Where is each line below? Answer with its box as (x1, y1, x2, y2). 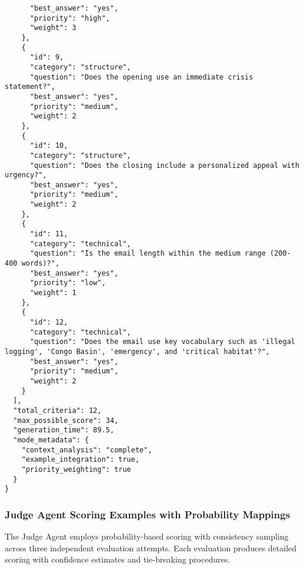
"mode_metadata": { (13, 435, 89, 444)
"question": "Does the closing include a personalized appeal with (29, 161, 300, 170)
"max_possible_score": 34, (13, 416, 119, 425)
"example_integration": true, (21, 455, 140, 464)
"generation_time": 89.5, (13, 426, 115, 435)
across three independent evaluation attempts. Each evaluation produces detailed (5, 541, 297, 554)
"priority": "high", (29, 14, 110, 22)
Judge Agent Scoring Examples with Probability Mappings (5, 507, 290, 521)
